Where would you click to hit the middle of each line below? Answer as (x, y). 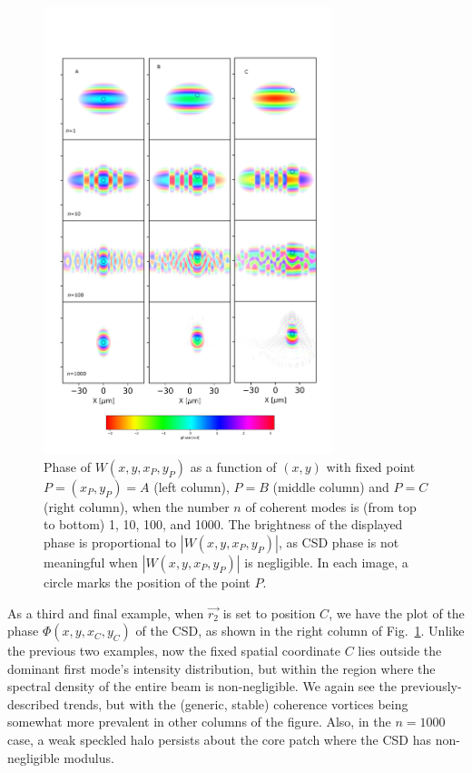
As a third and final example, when (106, 612)
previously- (431, 686)
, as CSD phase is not (339, 542)
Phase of (67, 466)
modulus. (89, 757)
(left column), (192, 486)
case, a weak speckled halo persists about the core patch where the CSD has (219, 740)
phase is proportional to (110, 542)
